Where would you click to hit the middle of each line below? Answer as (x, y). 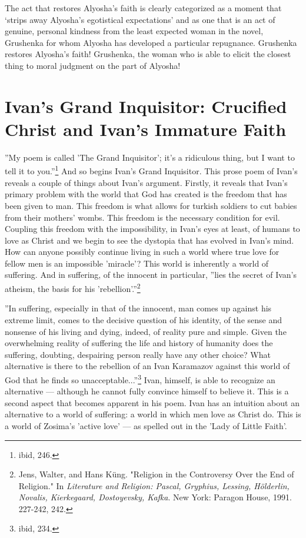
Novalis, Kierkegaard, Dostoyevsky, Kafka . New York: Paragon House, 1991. (155, 497)
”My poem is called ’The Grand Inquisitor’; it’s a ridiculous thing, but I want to (150, 157)
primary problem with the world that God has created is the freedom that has (146, 194)
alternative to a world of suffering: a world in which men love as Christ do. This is (153, 414)
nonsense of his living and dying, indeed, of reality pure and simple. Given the (146, 331)
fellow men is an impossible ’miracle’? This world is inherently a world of (137, 263)
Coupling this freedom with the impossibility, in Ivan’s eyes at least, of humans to (152, 229)
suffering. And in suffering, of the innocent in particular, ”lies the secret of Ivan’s (151, 275)
